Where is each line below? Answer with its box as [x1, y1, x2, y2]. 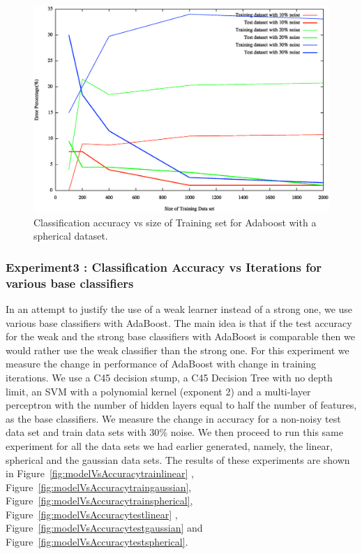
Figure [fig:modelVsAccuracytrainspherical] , [6, 493, 193, 508]
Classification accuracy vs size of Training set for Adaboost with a [33, 214, 317, 229]
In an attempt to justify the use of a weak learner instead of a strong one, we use [6, 301, 353, 316]
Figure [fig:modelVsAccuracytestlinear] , [6, 506, 178, 521]
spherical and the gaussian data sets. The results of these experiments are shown [6, 452, 350, 467]
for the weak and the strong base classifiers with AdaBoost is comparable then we [6, 329, 355, 344]
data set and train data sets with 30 [6, 425, 160, 439]
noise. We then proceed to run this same [170, 425, 343, 439]
